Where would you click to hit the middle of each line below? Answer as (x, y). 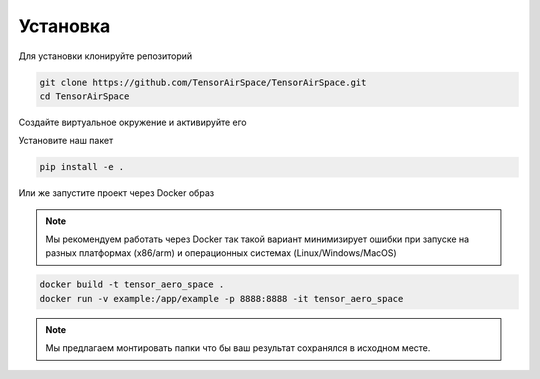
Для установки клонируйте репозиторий (105, 56)
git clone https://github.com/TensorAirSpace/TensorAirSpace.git (203, 82)
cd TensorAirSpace (84, 96)
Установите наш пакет (66, 141)
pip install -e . (82, 167)
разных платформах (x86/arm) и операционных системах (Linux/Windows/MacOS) (221, 253)
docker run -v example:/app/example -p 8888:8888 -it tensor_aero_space (221, 298)
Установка (64, 26)
